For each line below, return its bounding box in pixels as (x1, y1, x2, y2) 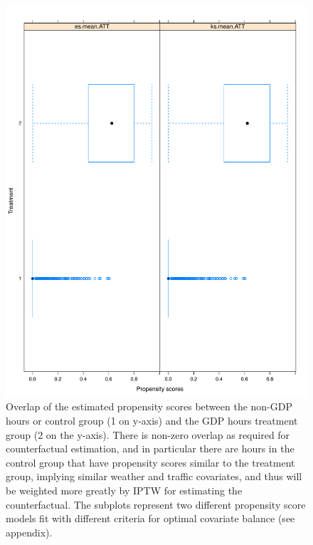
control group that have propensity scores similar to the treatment (6, 455, 295, 469)
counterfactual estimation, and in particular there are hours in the (6, 441, 295, 456)
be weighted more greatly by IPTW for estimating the (6, 483, 243, 498)
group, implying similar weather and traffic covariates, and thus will (6, 469, 302, 484)
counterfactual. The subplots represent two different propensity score (6, 497, 306, 512)
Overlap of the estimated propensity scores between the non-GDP (6, 399, 293, 414)
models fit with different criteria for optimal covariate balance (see (6, 511, 295, 526)
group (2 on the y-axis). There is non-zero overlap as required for (6, 427, 290, 442)
